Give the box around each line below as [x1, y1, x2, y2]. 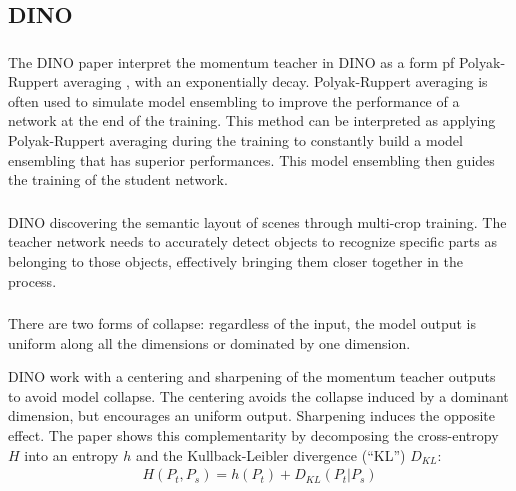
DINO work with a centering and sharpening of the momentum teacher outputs [8, 366, 496, 387]
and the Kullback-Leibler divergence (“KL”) [135, 444, 406, 465]
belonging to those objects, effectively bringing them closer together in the [8, 250, 463, 271]
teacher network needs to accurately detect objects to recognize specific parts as [8, 231, 497, 252]
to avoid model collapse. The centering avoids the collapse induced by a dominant [8, 385, 509, 406]
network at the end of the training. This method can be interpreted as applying [8, 110, 496, 131]
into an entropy [24, 444, 119, 465]
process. [8, 270, 57, 291]
